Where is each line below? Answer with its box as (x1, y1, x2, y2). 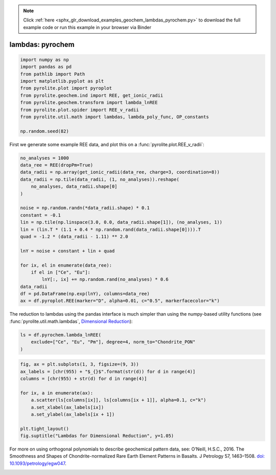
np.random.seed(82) (20, 128, 69, 134)
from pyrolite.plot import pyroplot (20, 85, 112, 91)
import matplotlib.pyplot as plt (20, 78, 104, 84)
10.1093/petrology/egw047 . (9, 460, 66, 466)
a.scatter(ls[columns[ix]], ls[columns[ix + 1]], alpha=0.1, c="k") (31, 397, 206, 403)
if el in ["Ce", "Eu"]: (31, 269, 90, 275)
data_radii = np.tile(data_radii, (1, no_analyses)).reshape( (20, 176, 179, 182)
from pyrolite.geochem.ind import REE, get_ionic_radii (20, 92, 164, 98)
